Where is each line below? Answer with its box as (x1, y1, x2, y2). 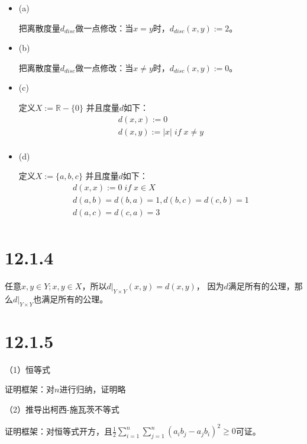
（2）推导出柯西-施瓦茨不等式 (5, 403, 119, 415)
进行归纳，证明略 (59, 383, 126, 395)
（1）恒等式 (5, 363, 50, 375)
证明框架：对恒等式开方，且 (5, 424, 112, 437)
